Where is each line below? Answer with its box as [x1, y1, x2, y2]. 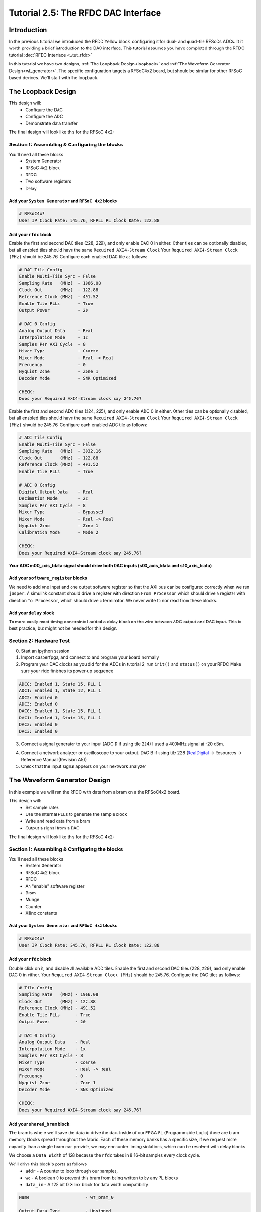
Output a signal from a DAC [25, 825, 80, 831]
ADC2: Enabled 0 [19, 695, 58, 700]
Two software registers [25, 178, 72, 184]
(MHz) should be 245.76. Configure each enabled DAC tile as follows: [9, 254, 147, 259]
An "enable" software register [25, 883, 85, 889]
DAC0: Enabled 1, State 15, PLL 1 [19, 708, 101, 714]
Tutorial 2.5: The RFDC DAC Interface [9, 7, 161, 18]
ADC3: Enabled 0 [19, 701, 58, 707]
